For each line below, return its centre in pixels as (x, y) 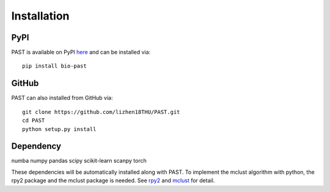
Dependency (36, 146)
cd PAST (34, 121)
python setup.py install (59, 129)
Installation (40, 16)
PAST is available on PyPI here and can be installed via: (81, 52)
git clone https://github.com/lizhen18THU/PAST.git (101, 112)
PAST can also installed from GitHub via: (62, 98)
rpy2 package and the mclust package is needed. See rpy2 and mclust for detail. (113, 180)
